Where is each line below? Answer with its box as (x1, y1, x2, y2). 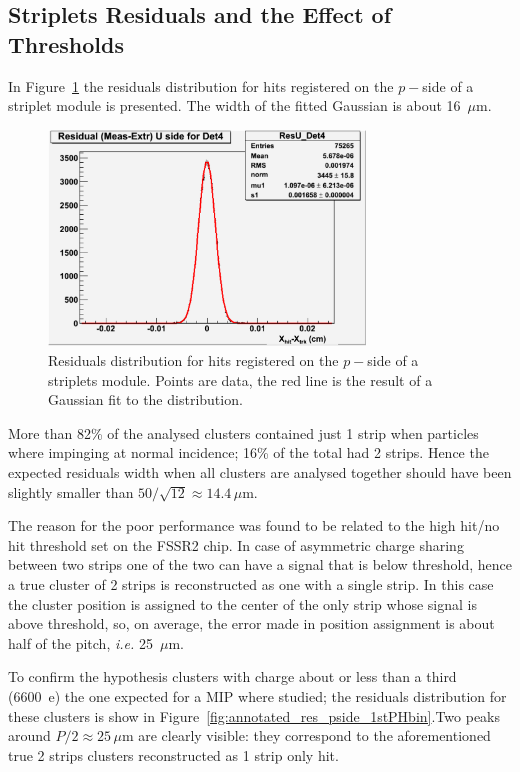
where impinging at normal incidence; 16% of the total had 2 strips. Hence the (8, 442, 489, 463)
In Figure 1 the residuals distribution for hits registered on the (8, 75, 394, 96)
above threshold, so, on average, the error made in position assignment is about (8, 613, 495, 634)
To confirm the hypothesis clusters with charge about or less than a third (8, 666, 457, 687)
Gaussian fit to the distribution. (48, 389, 243, 410)
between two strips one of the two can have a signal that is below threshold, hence (8, 554, 513, 575)
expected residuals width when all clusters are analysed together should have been (8, 462, 512, 482)
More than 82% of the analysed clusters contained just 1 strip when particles (8, 422, 479, 443)
